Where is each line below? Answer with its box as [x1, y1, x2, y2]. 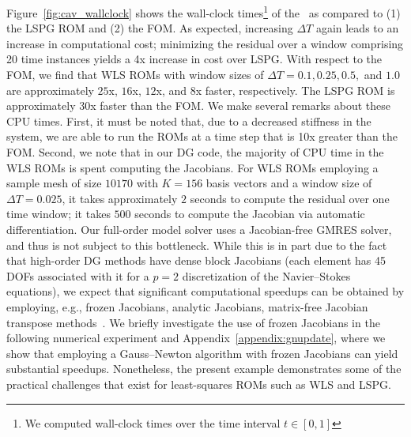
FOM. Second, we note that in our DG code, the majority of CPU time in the [6, 144, 384, 160]
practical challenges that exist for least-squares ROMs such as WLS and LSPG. [6, 375, 391, 392]
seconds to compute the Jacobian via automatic [134, 205, 365, 222]
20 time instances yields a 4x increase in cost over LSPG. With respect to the [6, 51, 383, 67]
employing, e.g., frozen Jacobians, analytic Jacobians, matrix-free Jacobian [6, 298, 368, 315]
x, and [156, 81, 187, 98]
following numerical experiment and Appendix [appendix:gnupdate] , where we [6, 330, 386, 346]
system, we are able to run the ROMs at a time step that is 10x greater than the [6, 128, 398, 145]
